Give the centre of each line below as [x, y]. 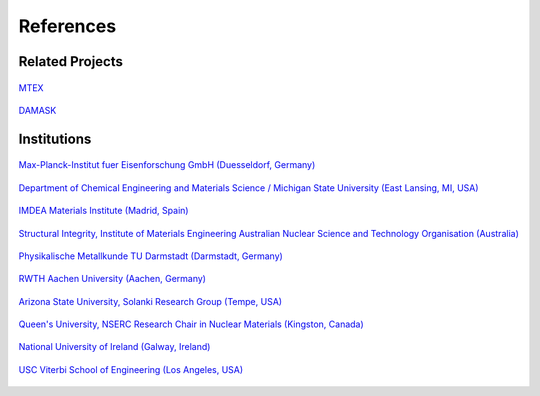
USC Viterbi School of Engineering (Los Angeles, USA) [131, 369]
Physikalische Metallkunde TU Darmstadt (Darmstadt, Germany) [151, 256]
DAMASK [37, 110]
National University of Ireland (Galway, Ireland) [114, 347]
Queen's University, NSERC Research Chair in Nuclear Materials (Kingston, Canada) [191, 324]
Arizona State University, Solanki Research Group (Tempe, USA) [150, 301]
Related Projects [71, 61]
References [67, 26]
